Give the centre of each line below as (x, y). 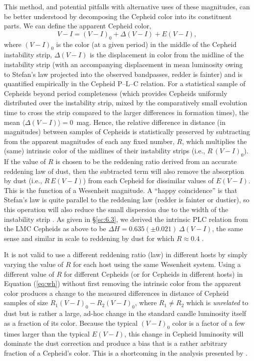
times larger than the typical (47, 333)
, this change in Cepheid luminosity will (184, 333)
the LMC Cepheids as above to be (55, 229)
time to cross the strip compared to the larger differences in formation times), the (126, 112)
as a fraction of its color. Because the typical (71, 323)
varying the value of (34, 264)
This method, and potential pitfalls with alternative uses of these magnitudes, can (127, 6)
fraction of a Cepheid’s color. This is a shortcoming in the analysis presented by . (126, 352)
